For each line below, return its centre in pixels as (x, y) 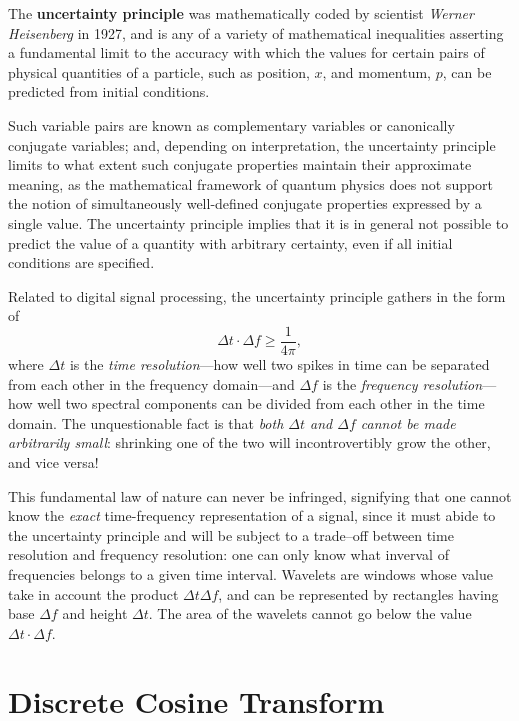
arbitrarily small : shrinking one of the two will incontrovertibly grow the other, (249, 442)
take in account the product (93, 593)
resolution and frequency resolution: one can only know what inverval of (228, 554)
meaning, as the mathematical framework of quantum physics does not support (251, 183)
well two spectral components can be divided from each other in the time (261, 403)
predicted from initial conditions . (109, 91)
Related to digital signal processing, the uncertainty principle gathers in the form (257, 295)
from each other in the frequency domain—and (151, 383)
